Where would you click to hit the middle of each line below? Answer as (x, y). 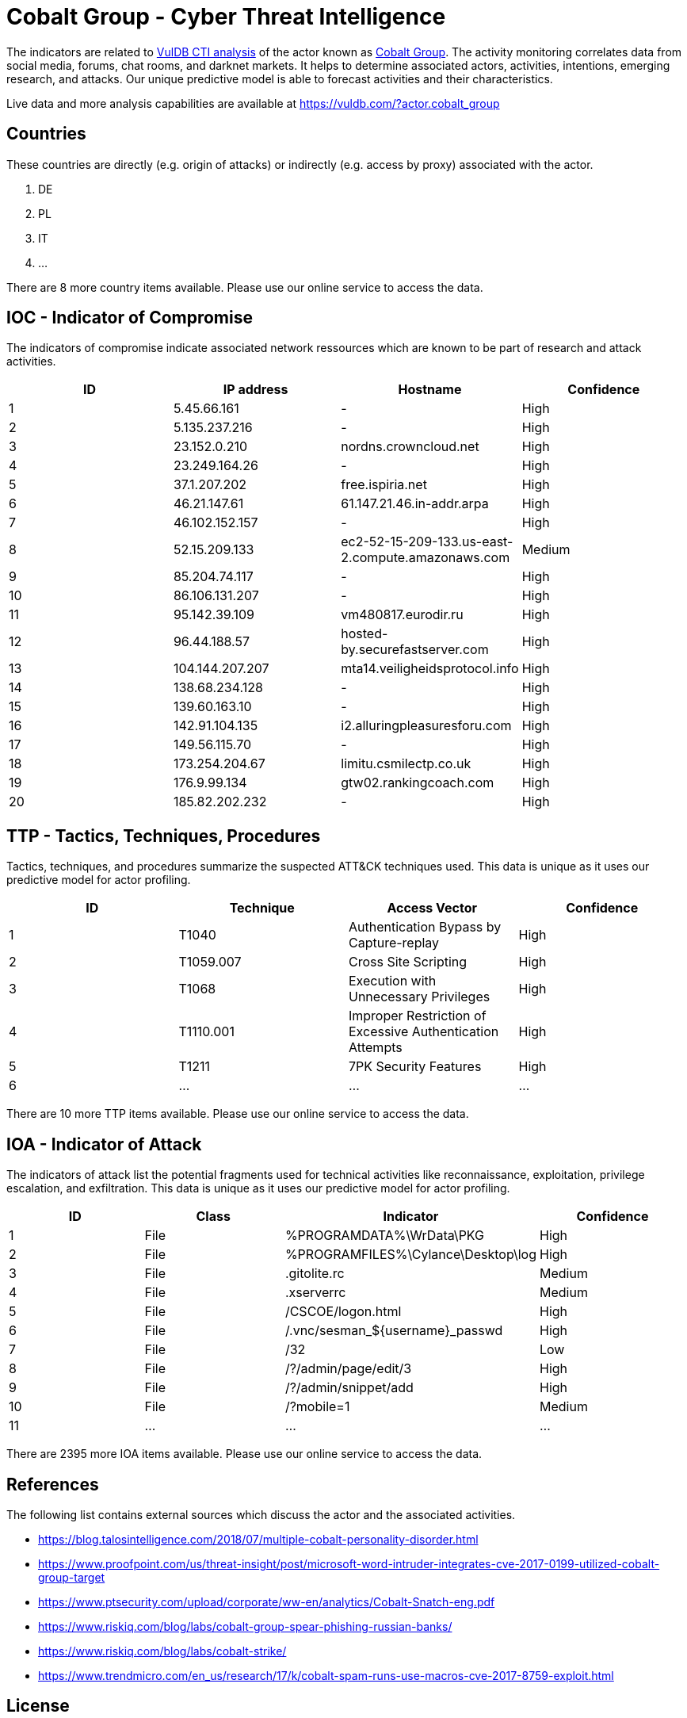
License (38, 1706)
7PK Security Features (415, 1067)
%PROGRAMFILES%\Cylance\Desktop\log (410, 1255)
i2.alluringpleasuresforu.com (426, 726)
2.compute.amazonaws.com (426, 558)
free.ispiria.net (384, 485)
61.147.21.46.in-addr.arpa (415, 504)
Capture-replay (394, 943)
